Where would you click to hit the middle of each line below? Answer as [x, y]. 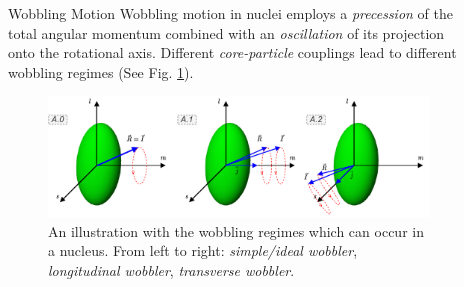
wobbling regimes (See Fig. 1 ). [101, 71]
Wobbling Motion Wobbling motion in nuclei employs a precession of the [230, 13]
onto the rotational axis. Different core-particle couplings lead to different [232, 52]
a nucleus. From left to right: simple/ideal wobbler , [203, 250]
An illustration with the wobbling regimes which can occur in [236, 230]
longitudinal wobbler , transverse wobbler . [171, 270]
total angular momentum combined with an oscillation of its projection [226, 32]
